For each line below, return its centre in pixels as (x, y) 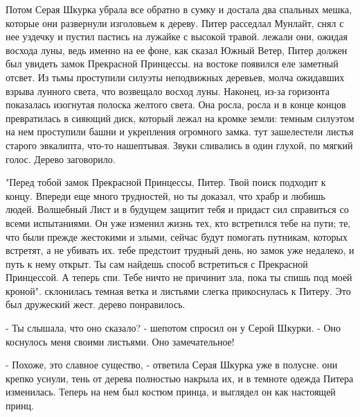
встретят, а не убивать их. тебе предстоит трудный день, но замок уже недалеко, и (180, 250)
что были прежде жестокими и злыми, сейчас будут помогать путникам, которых (177, 236)
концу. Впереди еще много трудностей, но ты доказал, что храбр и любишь (165, 195)
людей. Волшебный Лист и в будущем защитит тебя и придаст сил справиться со (177, 209)
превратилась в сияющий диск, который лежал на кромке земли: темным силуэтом (180, 118)
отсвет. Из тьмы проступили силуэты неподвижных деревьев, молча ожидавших (175, 77)
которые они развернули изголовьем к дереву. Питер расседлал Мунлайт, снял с (175, 23)
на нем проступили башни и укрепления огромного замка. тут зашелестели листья (180, 131)
